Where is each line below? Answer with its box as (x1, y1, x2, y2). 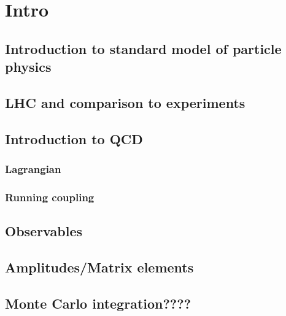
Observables (5, 222, 82, 241)
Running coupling (5, 189, 95, 204)
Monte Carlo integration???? (5, 293, 191, 312)
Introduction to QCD (5, 129, 143, 148)
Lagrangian (5, 161, 61, 177)
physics (5, 57, 52, 76)
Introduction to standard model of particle (5, 39, 282, 58)
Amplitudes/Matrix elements (5, 257, 194, 276)
